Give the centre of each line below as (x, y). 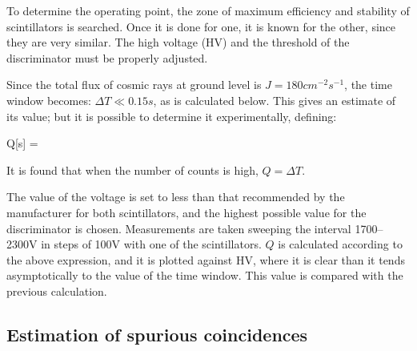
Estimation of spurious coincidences (157, 334)
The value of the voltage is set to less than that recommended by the (176, 197)
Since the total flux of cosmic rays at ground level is (134, 85)
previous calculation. (57, 290)
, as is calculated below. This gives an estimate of (275, 100)
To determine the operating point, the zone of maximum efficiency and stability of (208, 10)
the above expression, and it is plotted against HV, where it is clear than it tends (206, 259)
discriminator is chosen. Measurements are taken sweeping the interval (179, 228)
